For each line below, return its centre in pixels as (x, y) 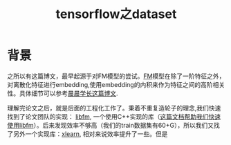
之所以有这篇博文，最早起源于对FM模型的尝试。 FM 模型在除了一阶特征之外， (116, 76)
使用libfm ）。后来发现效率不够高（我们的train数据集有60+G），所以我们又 (111, 125)
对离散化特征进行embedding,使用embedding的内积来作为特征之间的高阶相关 (116, 84)
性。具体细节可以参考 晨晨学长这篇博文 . (63, 93)
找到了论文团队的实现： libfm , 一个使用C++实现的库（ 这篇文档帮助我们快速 (114, 116)
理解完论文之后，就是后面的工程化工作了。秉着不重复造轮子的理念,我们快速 (114, 108)
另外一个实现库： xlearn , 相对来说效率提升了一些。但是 (90, 134)
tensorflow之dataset (116, 14)
